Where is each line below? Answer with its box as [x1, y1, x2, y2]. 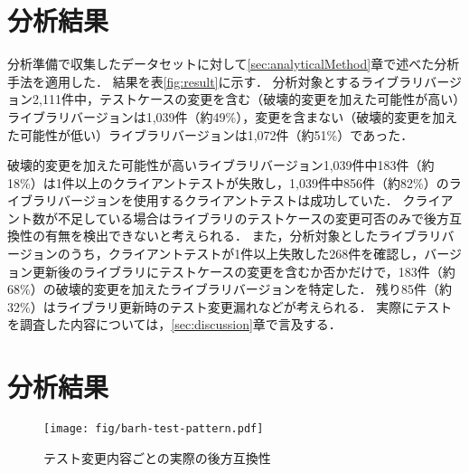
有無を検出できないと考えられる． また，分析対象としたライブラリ [44, 226, 442, 245]
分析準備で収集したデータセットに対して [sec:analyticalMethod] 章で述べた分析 [7, 54, 460, 73]
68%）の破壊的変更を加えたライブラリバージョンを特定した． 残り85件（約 [7, 279, 453, 298]
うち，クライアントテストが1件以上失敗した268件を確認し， [70, 244, 425, 263]
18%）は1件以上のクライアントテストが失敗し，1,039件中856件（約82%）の [7, 173, 449, 192]
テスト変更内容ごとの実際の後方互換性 [43, 448, 271, 467]
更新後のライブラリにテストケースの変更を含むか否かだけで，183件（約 [32, 261, 455, 280]
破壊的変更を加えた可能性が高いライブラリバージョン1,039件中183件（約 [7, 156, 435, 175]
